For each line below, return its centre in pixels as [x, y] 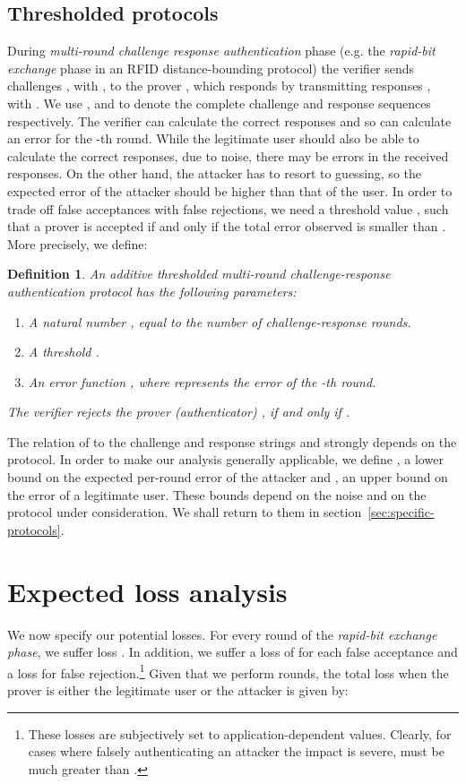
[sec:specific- [401, 512]
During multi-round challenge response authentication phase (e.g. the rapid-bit [221, 51]
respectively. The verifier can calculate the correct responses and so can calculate [229, 121]
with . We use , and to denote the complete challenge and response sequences [219, 103]
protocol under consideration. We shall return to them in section [185, 512]
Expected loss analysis [147, 591]
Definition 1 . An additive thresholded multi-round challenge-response [199, 274]
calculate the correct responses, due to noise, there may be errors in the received [228, 155]
